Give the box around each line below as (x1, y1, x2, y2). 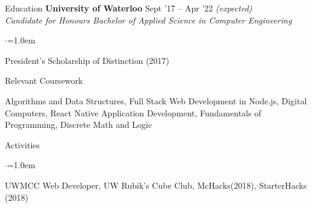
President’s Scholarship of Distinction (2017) (5, 54, 170, 66)
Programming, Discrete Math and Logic (5, 118, 152, 131)
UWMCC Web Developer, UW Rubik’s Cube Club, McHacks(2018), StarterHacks (5, 178, 307, 191)
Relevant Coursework (5, 74, 83, 87)
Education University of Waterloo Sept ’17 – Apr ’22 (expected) (5, 2, 252, 14)
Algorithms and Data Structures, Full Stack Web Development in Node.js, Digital (5, 94, 307, 107)
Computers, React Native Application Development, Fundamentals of (5, 106, 261, 119)
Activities (5, 138, 40, 151)
